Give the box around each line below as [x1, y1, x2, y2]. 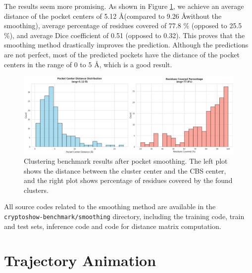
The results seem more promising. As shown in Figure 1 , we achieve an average [4, 1, 244, 11]
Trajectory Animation [4, 250, 156, 270]
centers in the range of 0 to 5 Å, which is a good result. [4, 59, 172, 69]
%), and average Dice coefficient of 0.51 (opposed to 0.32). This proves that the [4, 30, 245, 40]
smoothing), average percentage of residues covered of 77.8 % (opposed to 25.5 [4, 20, 242, 31]
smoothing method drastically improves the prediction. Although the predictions [4, 40, 249, 50]
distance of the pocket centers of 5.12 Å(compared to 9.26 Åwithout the [4, 10, 222, 21]
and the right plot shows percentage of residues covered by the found [24, 175, 233, 185]
